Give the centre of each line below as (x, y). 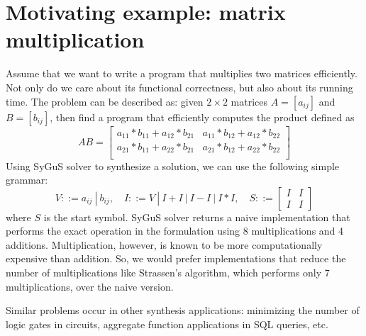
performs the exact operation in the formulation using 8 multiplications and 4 (175, 231)
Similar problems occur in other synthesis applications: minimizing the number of (183, 310)
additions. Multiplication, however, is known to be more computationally (164, 244)
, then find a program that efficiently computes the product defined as (202, 117)
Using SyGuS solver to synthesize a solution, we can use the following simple (173, 166)
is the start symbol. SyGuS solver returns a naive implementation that (197, 217)
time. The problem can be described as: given (105, 101)
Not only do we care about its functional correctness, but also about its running (179, 87)
